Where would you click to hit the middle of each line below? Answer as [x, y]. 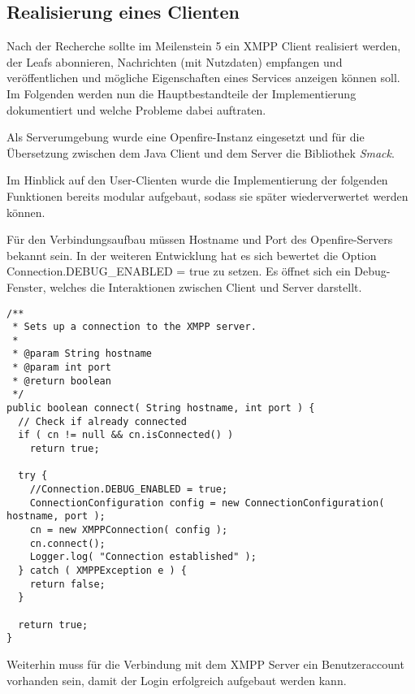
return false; [67, 584]
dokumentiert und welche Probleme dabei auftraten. [136, 109]
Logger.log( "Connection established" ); [143, 557]
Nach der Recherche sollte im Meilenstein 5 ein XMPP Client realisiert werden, [204, 46]
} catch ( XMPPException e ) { [102, 570]
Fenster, [26, 286]
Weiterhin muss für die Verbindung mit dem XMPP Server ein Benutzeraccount [205, 664]
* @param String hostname [82, 354]
